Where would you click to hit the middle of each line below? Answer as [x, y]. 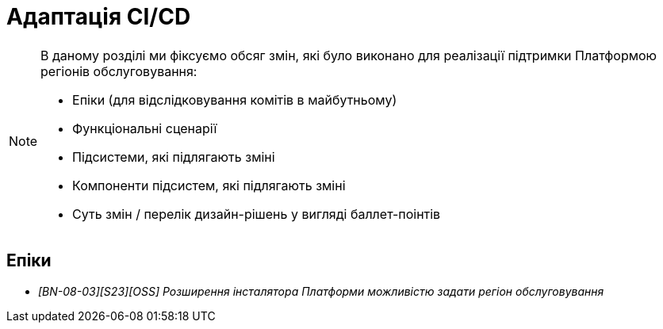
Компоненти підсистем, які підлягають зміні [209, 185]
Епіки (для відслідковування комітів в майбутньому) [235, 99]
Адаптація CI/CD [99, 17]
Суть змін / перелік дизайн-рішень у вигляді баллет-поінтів [257, 214]
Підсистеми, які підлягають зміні [174, 157]
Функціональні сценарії [145, 128]
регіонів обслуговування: [119, 71]
